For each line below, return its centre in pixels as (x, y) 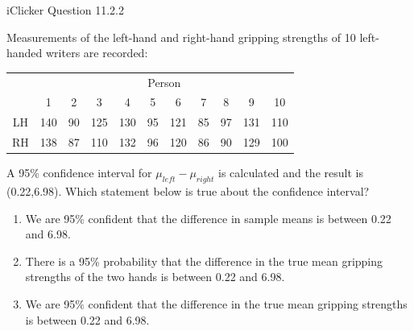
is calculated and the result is (291, 173)
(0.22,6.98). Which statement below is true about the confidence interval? (188, 190)
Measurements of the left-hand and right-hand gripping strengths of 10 (181, 37)
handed (25, 53)
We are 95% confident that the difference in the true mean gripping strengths (216, 303)
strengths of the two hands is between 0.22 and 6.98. (155, 277)
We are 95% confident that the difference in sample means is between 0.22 (208, 218)
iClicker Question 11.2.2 (65, 10)
